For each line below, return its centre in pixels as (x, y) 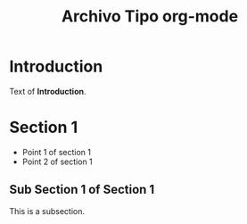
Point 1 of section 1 (57, 152)
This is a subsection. (47, 211)
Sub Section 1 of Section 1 (82, 190)
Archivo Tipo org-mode (150, 17)
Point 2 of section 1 (58, 162)
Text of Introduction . (48, 91)
